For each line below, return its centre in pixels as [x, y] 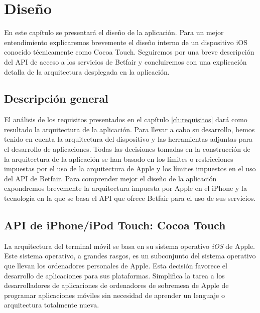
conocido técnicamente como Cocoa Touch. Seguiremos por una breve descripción [129, 52]
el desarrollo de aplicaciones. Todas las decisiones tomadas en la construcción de [127, 149]
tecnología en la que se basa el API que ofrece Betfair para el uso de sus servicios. [130, 198]
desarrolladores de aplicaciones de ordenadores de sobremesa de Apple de [116, 285]
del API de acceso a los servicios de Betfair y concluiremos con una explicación [125, 61]
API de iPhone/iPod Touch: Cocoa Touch [115, 225]
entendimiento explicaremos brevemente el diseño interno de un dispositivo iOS [126, 42]
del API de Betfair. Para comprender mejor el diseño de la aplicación [110, 178]
